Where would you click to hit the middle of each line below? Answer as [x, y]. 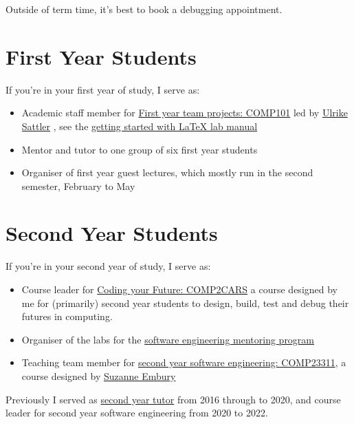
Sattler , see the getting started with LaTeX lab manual [140, 126]
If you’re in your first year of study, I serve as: [103, 89]
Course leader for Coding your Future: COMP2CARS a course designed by [179, 289]
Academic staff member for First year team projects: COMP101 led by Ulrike [185, 113]
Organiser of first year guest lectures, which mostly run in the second [167, 172]
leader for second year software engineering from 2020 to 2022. [137, 413]
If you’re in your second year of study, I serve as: [108, 266]
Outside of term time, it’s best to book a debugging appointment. [144, 9]
